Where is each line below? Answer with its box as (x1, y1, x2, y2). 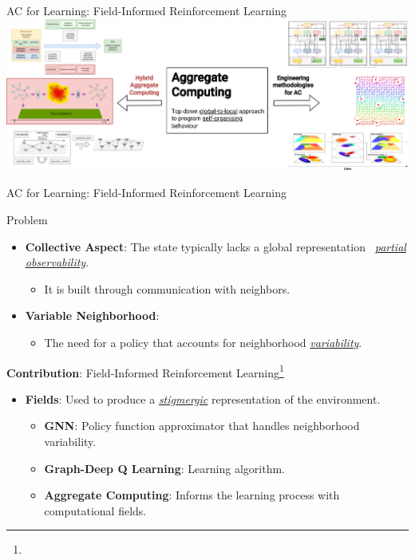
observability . (25, 254, 89, 270)
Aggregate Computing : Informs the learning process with (44, 487, 340, 503)
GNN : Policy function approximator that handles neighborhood (44, 417, 360, 434)
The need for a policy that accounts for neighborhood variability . (44, 333, 362, 350)
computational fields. (44, 502, 147, 519)
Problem (6, 211, 48, 227)
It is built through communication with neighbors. (44, 280, 290, 297)
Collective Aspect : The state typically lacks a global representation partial (25, 238, 406, 254)
